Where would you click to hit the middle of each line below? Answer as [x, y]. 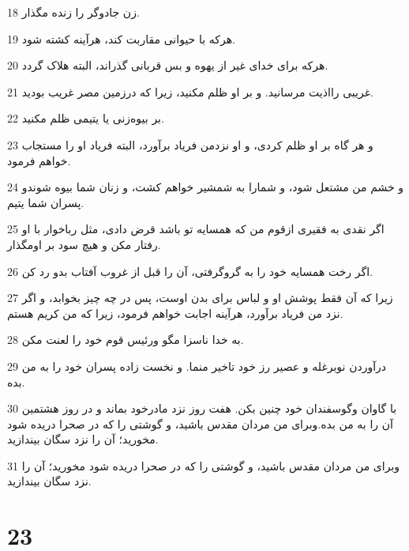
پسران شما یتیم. [46, 202]
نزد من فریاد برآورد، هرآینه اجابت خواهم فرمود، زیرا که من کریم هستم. [175, 313]
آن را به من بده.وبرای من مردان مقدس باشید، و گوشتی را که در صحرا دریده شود [200, 423]
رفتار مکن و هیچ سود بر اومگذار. [84, 244]
